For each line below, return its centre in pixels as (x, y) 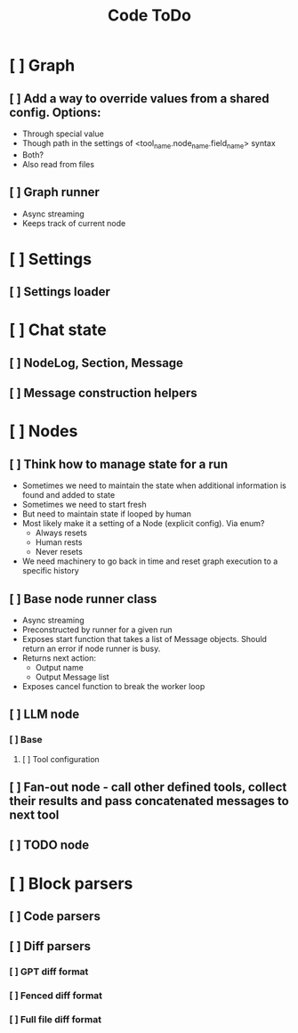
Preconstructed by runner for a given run (97, 630)
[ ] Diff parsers (50, 946)
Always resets (61, 533)
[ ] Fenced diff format (56, 996)
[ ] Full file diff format (56, 1020)
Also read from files (58, 164)
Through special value (63, 134)
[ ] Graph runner (55, 192)
